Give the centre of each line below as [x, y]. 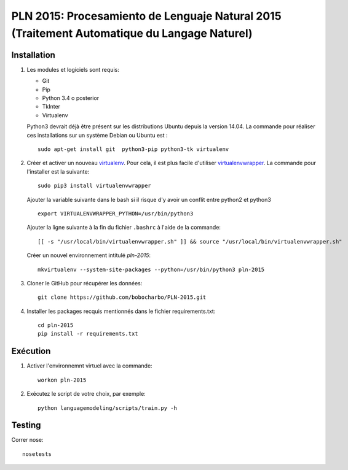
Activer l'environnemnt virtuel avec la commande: [90, 366]
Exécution [31, 351]
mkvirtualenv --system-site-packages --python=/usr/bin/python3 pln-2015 [151, 269]
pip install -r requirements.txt [88, 334]
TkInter [51, 107]
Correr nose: [27, 440]
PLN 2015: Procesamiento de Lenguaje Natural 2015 [147, 16]
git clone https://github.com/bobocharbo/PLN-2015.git [122, 297]
